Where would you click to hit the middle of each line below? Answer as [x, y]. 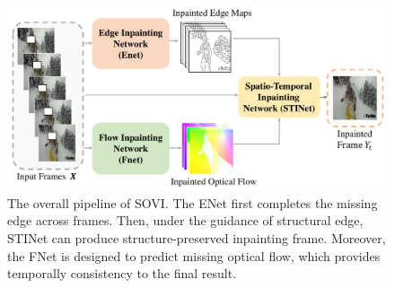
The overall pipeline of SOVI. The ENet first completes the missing [193, 202]
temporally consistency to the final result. [122, 273]
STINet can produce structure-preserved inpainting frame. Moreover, [197, 237]
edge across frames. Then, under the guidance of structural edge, [185, 220]
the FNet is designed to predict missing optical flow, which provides [194, 255]
